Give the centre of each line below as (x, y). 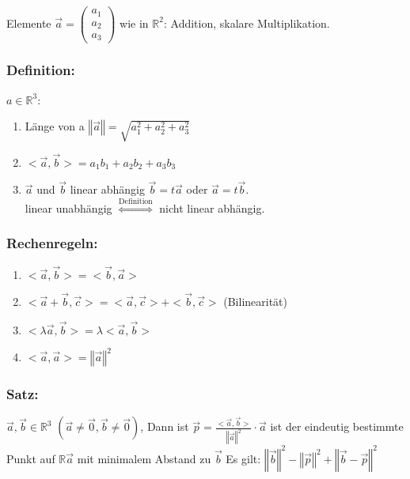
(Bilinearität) (256, 301)
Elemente (29, 23)
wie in (134, 23)
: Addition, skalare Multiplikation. (247, 23)
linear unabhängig (68, 207)
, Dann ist (165, 426)
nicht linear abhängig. (212, 207)
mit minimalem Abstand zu (144, 458)
